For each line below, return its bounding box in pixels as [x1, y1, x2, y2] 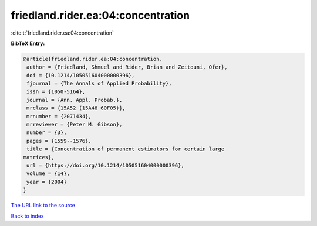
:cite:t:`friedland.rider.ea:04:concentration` [11, 29, 114, 36]
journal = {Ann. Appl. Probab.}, [26, 97, 123, 103]
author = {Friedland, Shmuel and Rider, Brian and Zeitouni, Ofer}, [26, 64, 228, 70]
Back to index [11, 213, 44, 220]
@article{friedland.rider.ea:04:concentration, [23, 56, 163, 62]
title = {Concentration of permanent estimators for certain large [26, 146, 225, 152]
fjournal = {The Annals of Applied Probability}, [26, 80, 173, 87]
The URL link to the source [11, 202, 76, 209]
